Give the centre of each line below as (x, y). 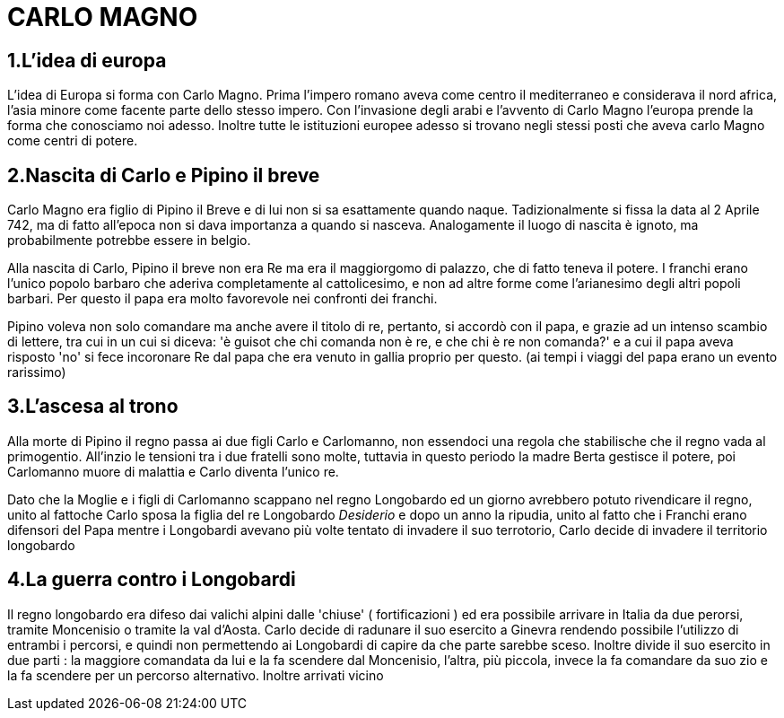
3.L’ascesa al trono (93, 407)
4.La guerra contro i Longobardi (152, 580)
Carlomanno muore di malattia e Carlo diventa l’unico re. (173, 471)
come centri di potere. (73, 141)
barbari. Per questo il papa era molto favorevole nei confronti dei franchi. (222, 299)
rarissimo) (37, 372)
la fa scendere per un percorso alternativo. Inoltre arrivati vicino (196, 675)
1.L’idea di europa (87, 60)
